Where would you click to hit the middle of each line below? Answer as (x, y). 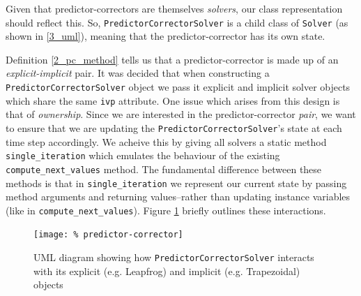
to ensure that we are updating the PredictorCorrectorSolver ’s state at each (174, 127)
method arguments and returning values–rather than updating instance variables (178, 197)
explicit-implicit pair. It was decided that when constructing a (138, 73)
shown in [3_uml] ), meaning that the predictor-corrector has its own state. (166, 36)
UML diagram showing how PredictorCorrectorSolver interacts (174, 257)
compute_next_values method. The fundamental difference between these (164, 169)
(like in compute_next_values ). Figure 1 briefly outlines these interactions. (166, 210)
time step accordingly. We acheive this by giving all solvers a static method (166, 141)
